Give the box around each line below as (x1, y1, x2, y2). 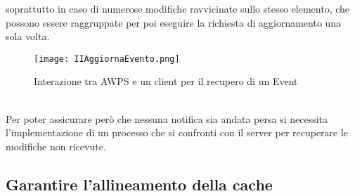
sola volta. (6, 29, 50, 44)
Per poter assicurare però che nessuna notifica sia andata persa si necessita (6, 111, 328, 126)
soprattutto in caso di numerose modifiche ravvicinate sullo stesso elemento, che (6, 1, 350, 15)
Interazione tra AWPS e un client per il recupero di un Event (34, 74, 298, 89)
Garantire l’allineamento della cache (6, 173, 273, 195)
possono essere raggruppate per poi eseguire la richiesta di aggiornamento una (6, 15, 342, 30)
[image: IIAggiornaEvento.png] (34, 53, 180, 64)
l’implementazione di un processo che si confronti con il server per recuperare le (6, 125, 349, 140)
